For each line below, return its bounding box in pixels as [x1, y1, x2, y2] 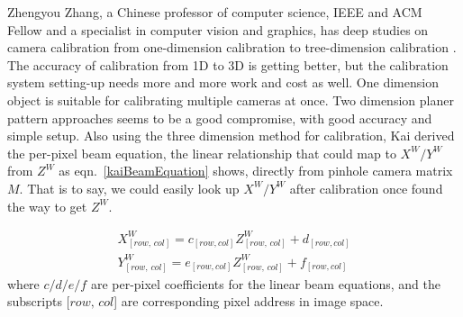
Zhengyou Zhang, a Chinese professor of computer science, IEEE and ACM [7, 3, 422, 21]
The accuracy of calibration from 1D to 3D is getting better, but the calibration [7, 55, 449, 74]
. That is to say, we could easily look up [19, 178, 240, 197]
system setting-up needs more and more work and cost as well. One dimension [7, 73, 439, 92]
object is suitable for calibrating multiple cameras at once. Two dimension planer [7, 90, 454, 109]
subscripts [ [7, 292, 70, 311]
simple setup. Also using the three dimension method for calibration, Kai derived [7, 126, 455, 145]
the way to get [7, 196, 87, 215]
